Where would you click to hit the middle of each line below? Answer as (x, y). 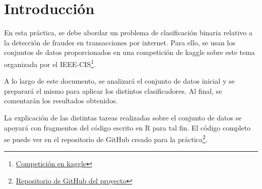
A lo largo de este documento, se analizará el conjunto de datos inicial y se (119, 81)
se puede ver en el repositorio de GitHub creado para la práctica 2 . (106, 138)
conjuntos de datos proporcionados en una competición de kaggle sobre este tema (129, 52)
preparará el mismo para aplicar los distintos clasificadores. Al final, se (113, 90)
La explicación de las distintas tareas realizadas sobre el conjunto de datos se (123, 117)
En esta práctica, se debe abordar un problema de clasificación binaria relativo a (128, 33)
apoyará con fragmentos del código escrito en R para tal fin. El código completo (127, 127)
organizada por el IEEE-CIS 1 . (50, 63)
